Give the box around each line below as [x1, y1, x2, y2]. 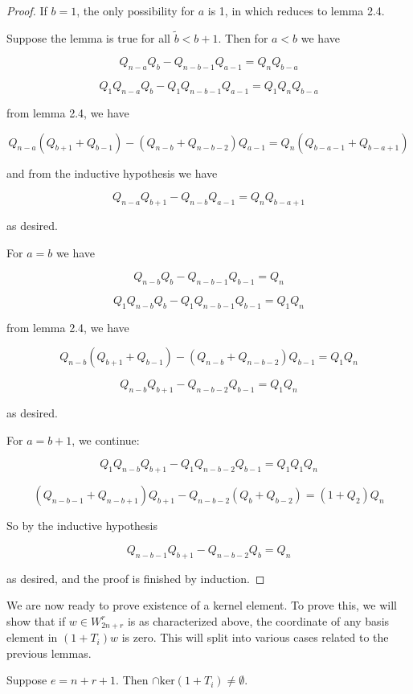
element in [6, 629, 58, 646]
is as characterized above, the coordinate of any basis [127, 612, 390, 629]
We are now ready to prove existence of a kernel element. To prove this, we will [6, 597, 397, 614]
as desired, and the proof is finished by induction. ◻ [6, 569, 265, 586]
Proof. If [6, 2, 47, 18]
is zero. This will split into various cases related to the [121, 629, 389, 646]
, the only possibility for [76, 2, 195, 18]
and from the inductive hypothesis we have [6, 164, 218, 181]
